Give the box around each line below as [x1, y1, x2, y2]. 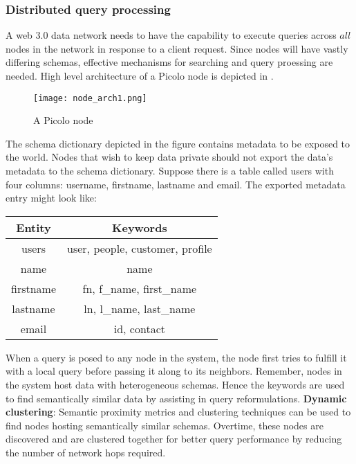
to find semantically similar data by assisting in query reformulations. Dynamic [6, 391, 347, 405]
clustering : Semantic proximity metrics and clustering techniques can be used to [6, 404, 351, 419]
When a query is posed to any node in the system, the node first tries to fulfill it [6, 350, 347, 364]
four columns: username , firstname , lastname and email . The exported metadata [6, 177, 346, 191]
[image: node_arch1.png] [33, 93, 147, 103]
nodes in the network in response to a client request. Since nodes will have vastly [6, 41, 348, 55]
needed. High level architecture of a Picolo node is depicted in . [6, 69, 274, 82]
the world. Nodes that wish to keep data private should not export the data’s [6, 150, 333, 164]
